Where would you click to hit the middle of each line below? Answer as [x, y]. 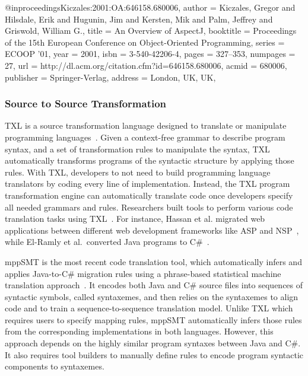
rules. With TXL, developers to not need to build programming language [138, 172]
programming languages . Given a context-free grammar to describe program [145, 137]
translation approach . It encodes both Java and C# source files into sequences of [154, 285]
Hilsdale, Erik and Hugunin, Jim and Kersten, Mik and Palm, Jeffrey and [139, 19]
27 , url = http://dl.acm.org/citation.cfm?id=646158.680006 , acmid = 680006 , [146, 65]
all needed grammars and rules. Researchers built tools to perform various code [149, 207]
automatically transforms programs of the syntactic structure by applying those [150, 160]
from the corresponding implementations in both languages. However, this [139, 331]
